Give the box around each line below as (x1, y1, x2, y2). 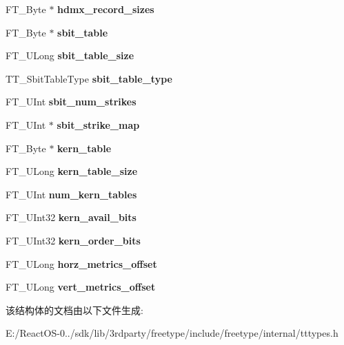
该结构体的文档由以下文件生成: (6, 302, 143, 317)
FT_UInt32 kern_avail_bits (6, 210, 136, 224)
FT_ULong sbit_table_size (6, 48, 134, 63)
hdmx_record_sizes (57, 2, 154, 16)
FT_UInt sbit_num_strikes (6, 94, 136, 109)
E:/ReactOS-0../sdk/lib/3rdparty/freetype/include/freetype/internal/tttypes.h (6, 326, 338, 340)
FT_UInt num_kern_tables (6, 187, 137, 201)
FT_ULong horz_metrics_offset (6, 256, 157, 271)
